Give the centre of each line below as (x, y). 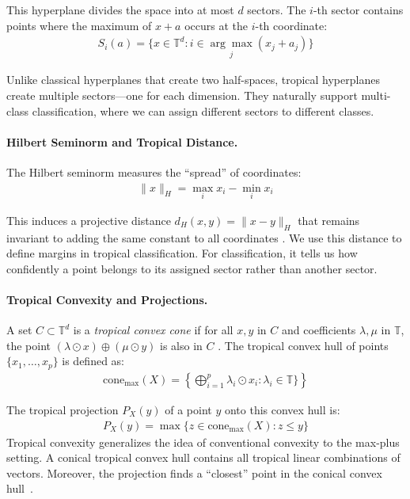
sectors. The (277, 10)
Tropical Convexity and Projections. (107, 300)
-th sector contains (358, 10)
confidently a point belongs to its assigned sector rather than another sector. (192, 268)
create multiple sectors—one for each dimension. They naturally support (182, 95)
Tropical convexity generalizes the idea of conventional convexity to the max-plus (203, 442)
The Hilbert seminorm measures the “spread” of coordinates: (154, 172)
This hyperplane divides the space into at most (120, 10)
